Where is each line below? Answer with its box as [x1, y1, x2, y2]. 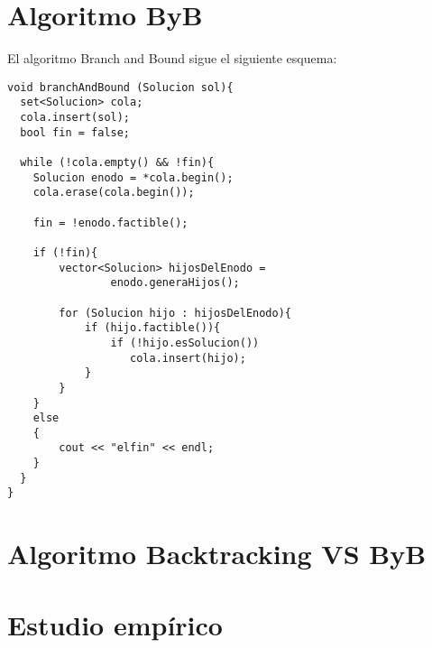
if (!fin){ [32, 245, 98, 259]
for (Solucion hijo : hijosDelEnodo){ [59, 306, 291, 319]
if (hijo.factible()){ [84, 321, 221, 335]
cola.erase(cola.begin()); [32, 186, 195, 199]
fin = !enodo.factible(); [32, 216, 188, 229]
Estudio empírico [7, 606, 223, 643]
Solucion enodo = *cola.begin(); [32, 171, 234, 184]
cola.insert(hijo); [130, 351, 246, 365]
